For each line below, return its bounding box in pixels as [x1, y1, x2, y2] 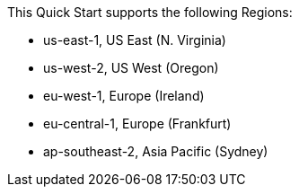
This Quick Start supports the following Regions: [7, 4, 293, 20]
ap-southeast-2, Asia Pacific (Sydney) [43, 144, 268, 159]
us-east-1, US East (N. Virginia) [43, 32, 226, 48]
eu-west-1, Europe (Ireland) [43, 88, 205, 103]
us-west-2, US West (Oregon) [43, 60, 219, 75]
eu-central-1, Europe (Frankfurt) [43, 116, 232, 131]
